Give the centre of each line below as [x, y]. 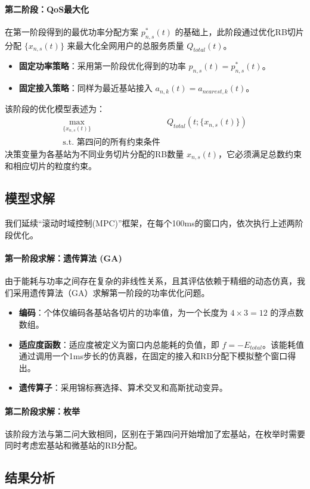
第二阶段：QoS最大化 [47, 9]
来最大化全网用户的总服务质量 [125, 45]
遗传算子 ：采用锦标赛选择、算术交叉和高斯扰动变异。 [123, 387]
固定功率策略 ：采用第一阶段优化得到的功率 [102, 66]
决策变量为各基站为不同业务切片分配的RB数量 [94, 153]
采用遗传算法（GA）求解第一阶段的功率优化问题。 [111, 292]
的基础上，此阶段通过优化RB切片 [239, 31]
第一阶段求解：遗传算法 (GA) [63, 258]
